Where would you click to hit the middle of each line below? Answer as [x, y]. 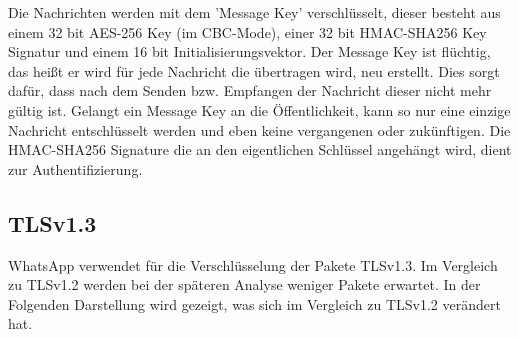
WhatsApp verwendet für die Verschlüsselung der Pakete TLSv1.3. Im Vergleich [253, 264]
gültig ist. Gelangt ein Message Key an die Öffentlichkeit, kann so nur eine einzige [259, 109]
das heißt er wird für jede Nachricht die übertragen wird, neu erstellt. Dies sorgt [254, 70]
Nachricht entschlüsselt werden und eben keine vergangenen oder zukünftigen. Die [259, 129]
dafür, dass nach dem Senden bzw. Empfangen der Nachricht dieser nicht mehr [250, 90]
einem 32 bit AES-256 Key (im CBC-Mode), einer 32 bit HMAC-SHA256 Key [247, 31]
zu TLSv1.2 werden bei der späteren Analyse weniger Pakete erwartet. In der [244, 284]
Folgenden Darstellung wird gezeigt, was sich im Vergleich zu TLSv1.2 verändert [254, 303]
